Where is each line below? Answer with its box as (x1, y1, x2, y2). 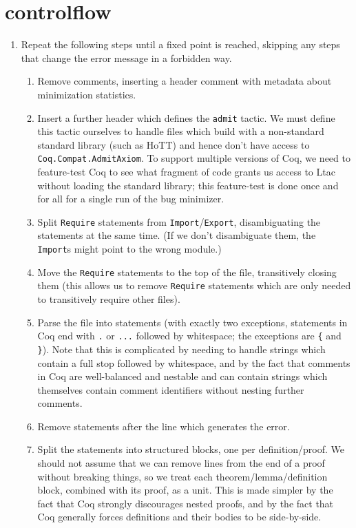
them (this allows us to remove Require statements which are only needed (37, 278, 351, 293)
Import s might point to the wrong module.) (37, 242, 222, 256)
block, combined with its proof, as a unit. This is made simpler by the (37, 483, 333, 497)
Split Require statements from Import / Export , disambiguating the (37, 214, 321, 229)
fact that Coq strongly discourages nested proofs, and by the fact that (37, 496, 334, 510)
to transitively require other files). (37, 292, 180, 306)
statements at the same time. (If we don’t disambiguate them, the (37, 228, 316, 242)
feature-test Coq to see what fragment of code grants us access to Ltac (37, 165, 335, 178)
